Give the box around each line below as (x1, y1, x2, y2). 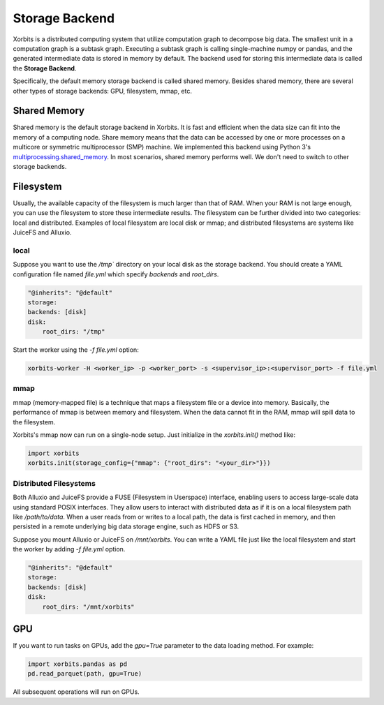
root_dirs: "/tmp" (42, 328, 105, 336)
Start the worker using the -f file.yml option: (13, 346, 139, 354)
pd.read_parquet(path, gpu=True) (27, 670, 142, 678)
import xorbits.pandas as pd (27, 660, 128, 668)
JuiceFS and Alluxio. (13, 228, 72, 237)
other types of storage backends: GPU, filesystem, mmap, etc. (13, 87, 192, 95)
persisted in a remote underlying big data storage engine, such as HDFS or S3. (13, 522, 239, 530)
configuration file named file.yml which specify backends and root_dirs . (13, 269, 219, 279)
